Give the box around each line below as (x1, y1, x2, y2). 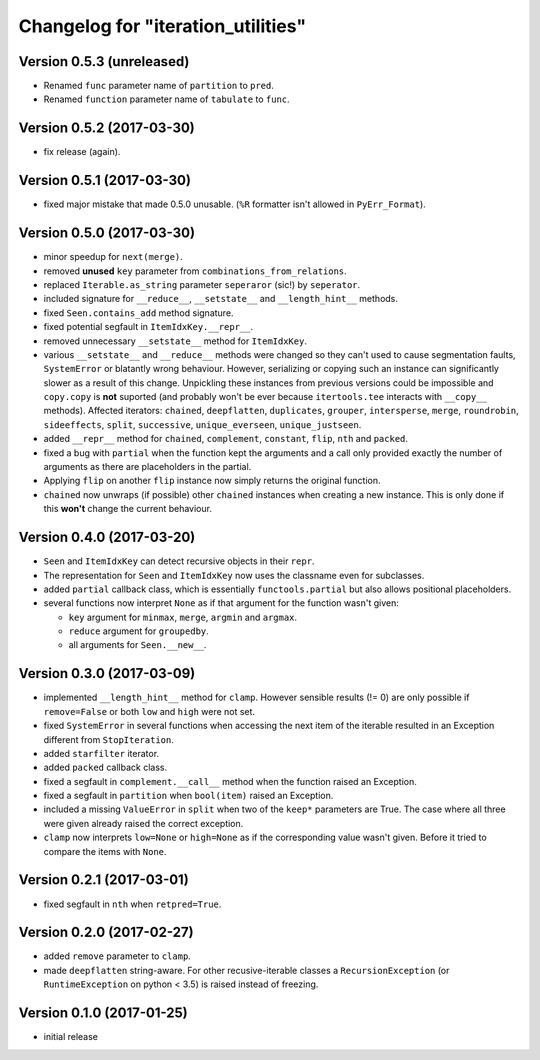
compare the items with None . (43, 845, 167, 857)
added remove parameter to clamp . (43, 950, 192, 962)
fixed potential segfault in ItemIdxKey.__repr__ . (43, 321, 254, 333)
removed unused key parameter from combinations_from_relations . (43, 265, 347, 277)
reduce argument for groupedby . (68, 625, 209, 637)
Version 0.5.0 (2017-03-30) (18, 225, 195, 242)
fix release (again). (43, 146, 121, 158)
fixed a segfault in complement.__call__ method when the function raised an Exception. (43, 775, 417, 787)
